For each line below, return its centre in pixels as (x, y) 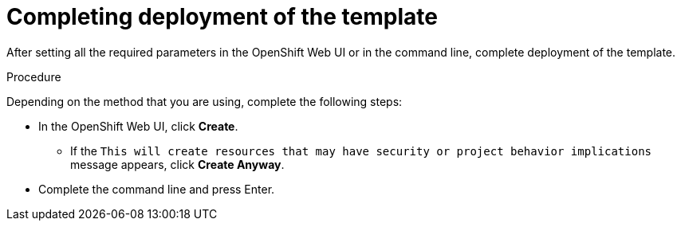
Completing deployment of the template (222, 17)
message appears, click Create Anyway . (177, 164)
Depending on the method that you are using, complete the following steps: (205, 101)
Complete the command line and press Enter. (157, 189)
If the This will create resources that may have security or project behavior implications (361, 151)
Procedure (34, 76)
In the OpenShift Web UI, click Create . (138, 126)
